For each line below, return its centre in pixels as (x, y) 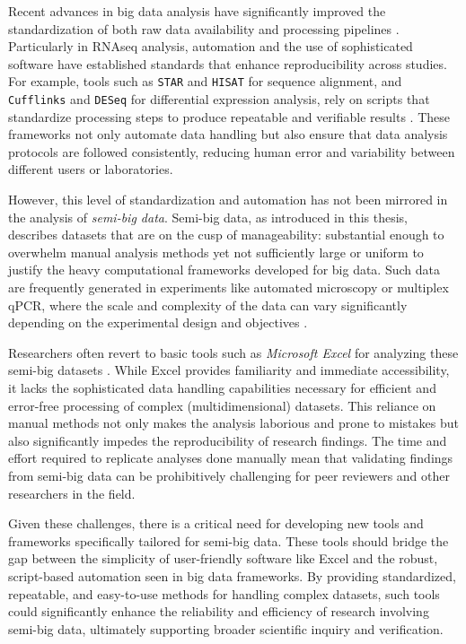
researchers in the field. (72, 493)
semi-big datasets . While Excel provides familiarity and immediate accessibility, (229, 370)
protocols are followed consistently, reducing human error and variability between (232, 151)
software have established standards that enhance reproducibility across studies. (228, 63)
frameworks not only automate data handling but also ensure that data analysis (228, 134)
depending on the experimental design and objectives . (158, 322)
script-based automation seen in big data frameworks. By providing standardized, (232, 575)
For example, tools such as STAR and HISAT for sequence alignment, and (205, 81)
